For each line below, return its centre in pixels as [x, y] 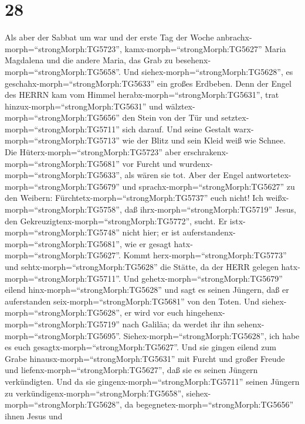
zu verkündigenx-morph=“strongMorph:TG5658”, [94, 393]
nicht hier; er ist [151, 232]
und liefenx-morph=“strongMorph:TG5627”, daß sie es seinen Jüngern [131, 370]
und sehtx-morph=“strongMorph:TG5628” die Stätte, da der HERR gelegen [142, 266]
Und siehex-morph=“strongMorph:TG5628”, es [208, 71]
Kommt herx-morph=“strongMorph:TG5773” [205, 255]
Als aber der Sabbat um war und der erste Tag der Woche [109, 37]
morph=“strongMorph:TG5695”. [63, 335]
